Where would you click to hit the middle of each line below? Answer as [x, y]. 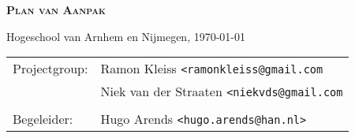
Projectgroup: [50, 69]
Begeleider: [43, 119]
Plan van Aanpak [56, 9]
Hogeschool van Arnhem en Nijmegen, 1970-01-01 [126, 36]
